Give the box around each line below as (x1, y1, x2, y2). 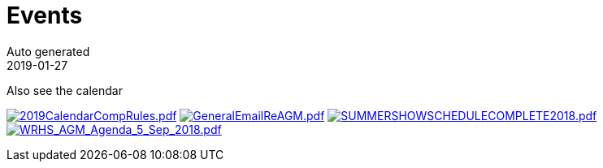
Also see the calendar (7, 83, 123, 97)
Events (7, 2, 83, 29)
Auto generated (7, 44, 90, 58)
